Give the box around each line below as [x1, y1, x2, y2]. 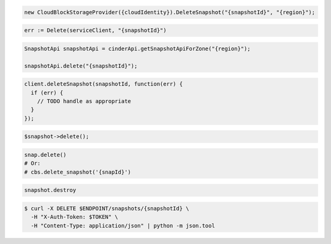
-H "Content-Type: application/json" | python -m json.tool [31, 222, 215, 229]
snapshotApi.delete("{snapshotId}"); [24, 62, 138, 69]
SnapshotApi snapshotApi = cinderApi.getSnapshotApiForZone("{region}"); [24, 45, 251, 52]
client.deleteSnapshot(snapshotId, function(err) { [24, 80, 183, 88]
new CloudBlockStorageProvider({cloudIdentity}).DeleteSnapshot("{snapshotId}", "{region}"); [24, 9, 316, 15]
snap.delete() [24, 151, 67, 158]
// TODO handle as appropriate [37, 97, 131, 104]
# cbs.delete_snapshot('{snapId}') [24, 169, 131, 175]
